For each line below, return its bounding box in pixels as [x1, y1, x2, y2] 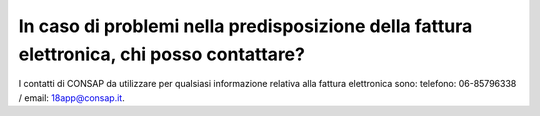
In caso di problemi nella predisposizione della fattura [18, 15, 473, 37]
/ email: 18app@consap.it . [18, 91, 125, 104]
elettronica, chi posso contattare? [18, 43, 305, 65]
